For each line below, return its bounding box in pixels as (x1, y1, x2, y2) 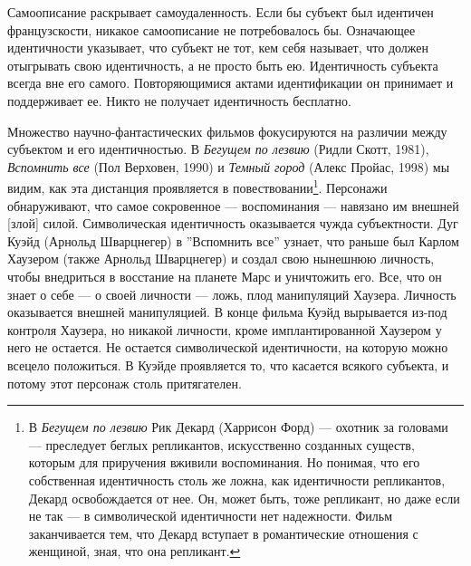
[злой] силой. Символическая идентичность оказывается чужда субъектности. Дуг (7, 214, 458, 233)
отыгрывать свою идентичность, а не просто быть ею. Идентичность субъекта (7, 55, 438, 74)
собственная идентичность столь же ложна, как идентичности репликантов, (28, 470, 446, 489)
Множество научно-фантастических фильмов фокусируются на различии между (7, 121, 447, 140)
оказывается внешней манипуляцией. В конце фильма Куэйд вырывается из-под (7, 302, 447, 321)
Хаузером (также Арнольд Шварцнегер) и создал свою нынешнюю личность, (7, 249, 435, 268)
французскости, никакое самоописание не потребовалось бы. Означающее (7, 20, 416, 39)
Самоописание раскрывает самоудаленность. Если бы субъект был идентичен (7, 3, 434, 21)
